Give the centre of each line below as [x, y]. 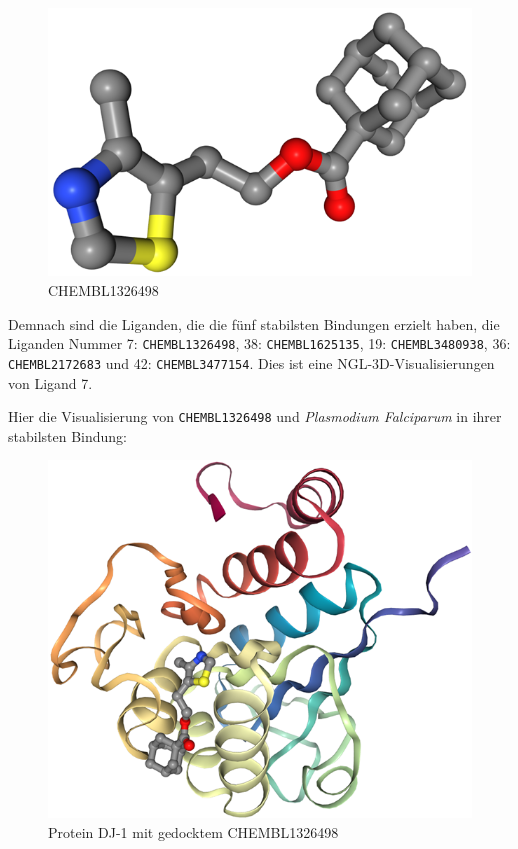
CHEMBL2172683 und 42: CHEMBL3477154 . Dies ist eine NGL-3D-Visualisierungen [251, 362]
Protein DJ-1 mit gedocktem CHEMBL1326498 [193, 832]
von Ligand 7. [50, 382]
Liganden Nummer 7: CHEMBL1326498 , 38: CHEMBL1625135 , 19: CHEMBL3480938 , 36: [259, 343]
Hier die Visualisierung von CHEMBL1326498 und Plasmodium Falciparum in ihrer [255, 416]
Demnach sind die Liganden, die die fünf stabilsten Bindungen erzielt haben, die [254, 323]
